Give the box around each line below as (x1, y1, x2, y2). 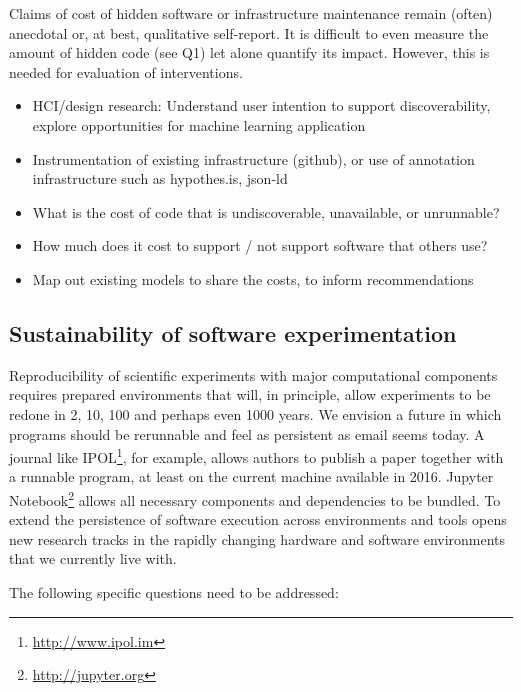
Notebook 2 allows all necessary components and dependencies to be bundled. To (9, 486, 501, 510)
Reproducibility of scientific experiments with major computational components (9, 364, 498, 385)
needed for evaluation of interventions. (9, 61, 243, 82)
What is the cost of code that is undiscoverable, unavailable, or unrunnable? (32, 201, 500, 222)
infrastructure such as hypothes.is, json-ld (32, 168, 288, 189)
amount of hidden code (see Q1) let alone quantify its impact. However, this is (9, 42, 490, 63)
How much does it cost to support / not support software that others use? (32, 235, 488, 256)
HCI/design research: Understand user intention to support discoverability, (32, 95, 491, 116)
